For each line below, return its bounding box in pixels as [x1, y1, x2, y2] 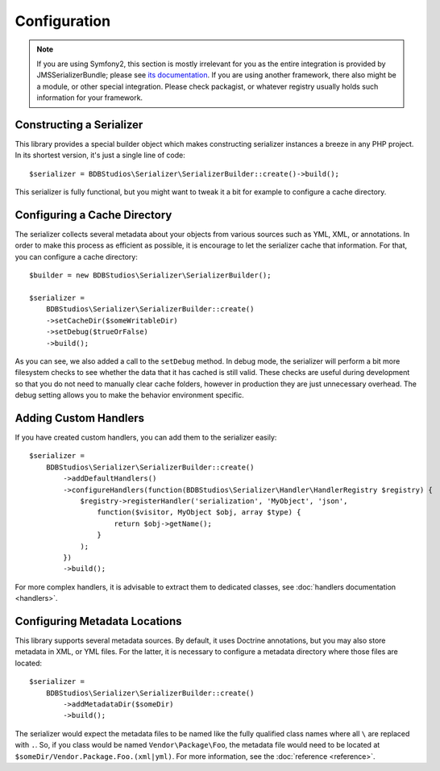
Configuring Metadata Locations [15, 614, 182, 628]
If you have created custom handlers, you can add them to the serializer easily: [15, 432, 277, 443]
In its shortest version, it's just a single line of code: [15, 150, 185, 160]
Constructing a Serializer [15, 118, 143, 131]
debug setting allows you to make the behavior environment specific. [15, 390, 245, 400]
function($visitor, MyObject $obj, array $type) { [97, 508, 301, 517]
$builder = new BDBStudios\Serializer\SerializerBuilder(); [29, 271, 272, 280]
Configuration [15, 12, 111, 30]
